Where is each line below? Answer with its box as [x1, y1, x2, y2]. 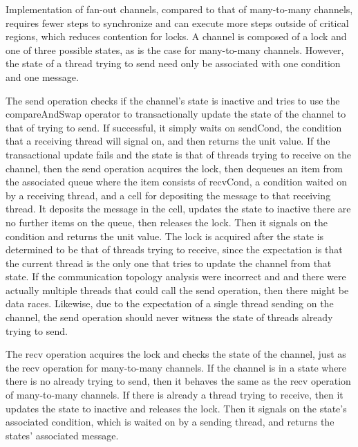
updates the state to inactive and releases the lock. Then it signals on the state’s [6, 401, 347, 415]
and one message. [6, 69, 79, 84]
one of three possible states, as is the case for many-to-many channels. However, [6, 42, 344, 57]
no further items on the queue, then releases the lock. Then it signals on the [6, 215, 328, 229]
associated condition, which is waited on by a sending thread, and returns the [6, 414, 335, 429]
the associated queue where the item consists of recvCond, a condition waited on [6, 174, 347, 189]
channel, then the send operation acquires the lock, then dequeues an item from [6, 161, 343, 175]
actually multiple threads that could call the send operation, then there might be [6, 282, 349, 297]
